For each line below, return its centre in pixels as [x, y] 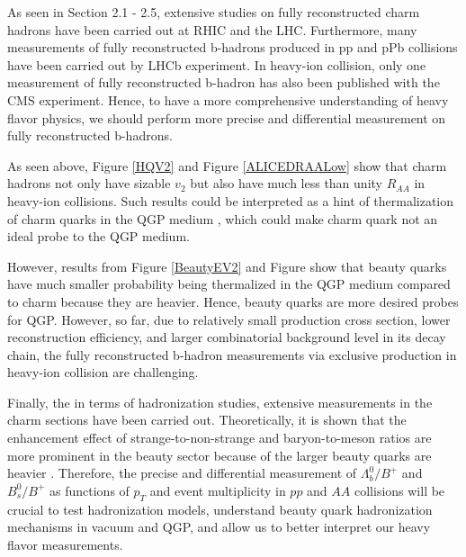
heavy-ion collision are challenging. [103, 372]
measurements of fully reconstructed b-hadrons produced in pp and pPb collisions [233, 47]
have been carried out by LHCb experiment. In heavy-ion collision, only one [217, 64]
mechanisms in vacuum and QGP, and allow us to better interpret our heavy [219, 527]
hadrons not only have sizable [89, 183]
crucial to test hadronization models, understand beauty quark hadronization [220, 509]
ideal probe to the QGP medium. [99, 236]
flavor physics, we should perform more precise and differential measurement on [227, 117]
